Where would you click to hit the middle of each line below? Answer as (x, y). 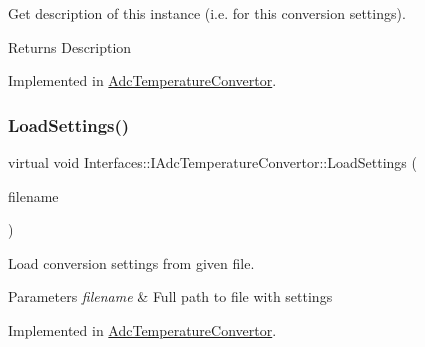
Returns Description (70, 46)
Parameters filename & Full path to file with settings (170, 296)
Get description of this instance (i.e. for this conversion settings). (207, 13)
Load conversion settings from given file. (131, 262)
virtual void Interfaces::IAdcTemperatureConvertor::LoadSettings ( (212, 162)
